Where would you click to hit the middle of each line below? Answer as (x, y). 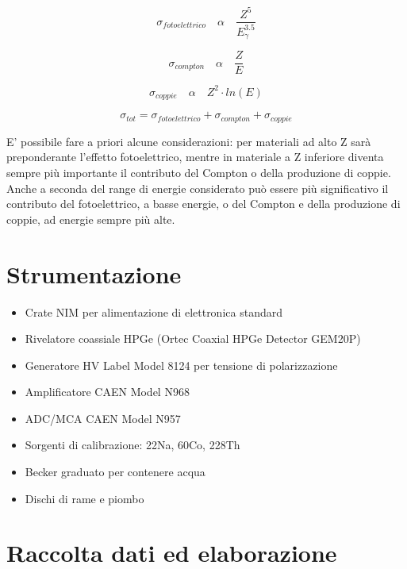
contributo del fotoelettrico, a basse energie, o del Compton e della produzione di (203, 204)
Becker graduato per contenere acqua (115, 472)
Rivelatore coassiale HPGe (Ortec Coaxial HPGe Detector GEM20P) (193, 338)
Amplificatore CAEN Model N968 (107, 392)
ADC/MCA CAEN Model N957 (103, 418)
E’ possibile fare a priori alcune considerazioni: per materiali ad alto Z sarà (189, 141)
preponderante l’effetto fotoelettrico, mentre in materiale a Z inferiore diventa (195, 157)
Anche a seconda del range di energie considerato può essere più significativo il (198, 188)
